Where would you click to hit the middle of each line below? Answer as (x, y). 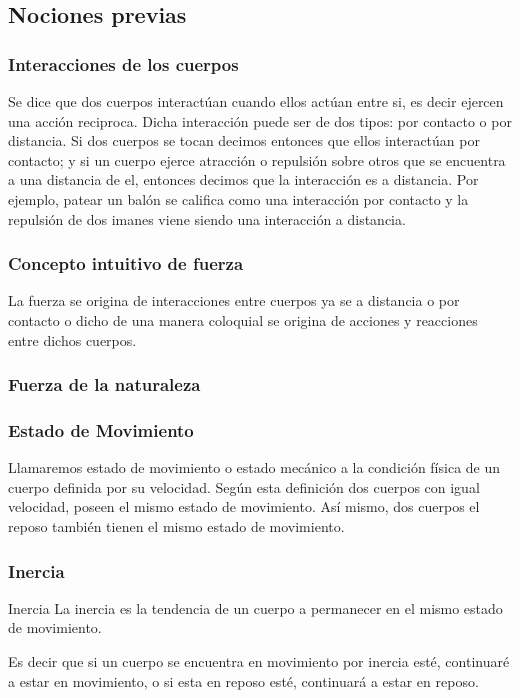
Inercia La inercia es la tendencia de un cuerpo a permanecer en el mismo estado (255, 607)
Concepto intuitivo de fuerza (126, 263)
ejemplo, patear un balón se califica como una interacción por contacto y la (238, 198)
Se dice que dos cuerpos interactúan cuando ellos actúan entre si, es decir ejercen (256, 101)
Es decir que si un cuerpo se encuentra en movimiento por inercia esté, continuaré (259, 661)
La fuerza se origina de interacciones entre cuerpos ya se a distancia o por (234, 300)
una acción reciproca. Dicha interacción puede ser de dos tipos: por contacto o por (260, 120)
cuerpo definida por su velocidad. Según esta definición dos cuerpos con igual (244, 486)
